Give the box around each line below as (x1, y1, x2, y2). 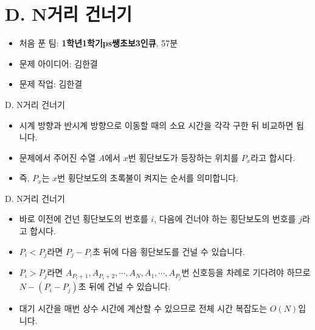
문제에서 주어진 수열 (19, 151, 96, 163)
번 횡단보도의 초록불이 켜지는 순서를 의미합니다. (57, 171, 238, 184)
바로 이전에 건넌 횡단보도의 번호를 (19, 212, 148, 225)
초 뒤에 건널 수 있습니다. (78, 280, 171, 293)
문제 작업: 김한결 (19, 77, 83, 90)
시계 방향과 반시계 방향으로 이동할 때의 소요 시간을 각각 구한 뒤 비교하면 (19, 118, 294, 131)
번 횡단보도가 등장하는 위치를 (128, 151, 239, 163)
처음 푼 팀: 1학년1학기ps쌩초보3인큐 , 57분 (19, 37, 178, 49)
